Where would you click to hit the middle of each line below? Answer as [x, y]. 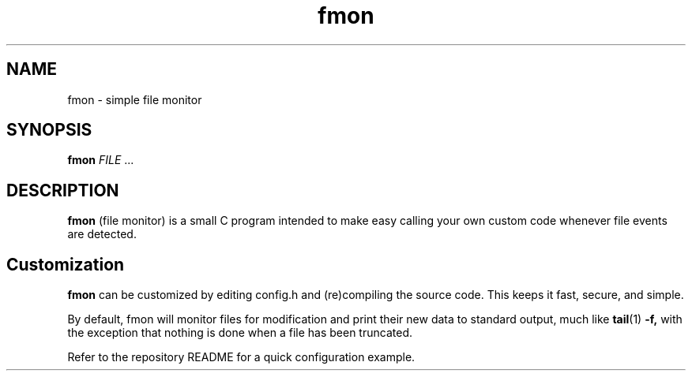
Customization [66, 264]
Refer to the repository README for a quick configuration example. [241, 357]
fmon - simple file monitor [135, 99]
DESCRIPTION [63, 190]
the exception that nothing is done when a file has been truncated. [240, 333]
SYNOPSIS [49, 130]
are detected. [102, 234]
